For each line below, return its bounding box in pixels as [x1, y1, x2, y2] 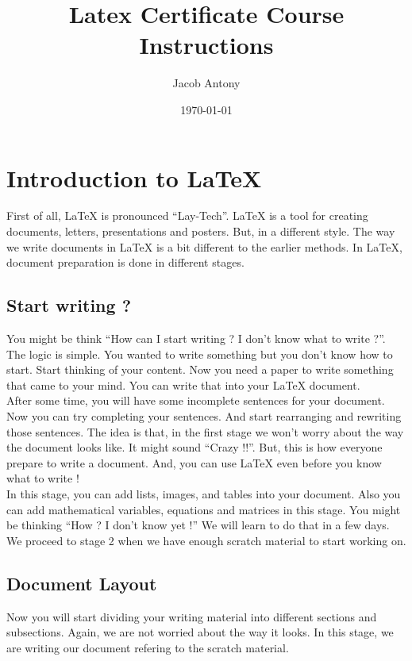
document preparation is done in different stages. [6, 254, 245, 271]
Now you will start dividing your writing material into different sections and [6, 608, 377, 624]
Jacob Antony [172, 75, 241, 91]
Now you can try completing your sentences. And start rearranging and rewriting [6, 407, 402, 424]
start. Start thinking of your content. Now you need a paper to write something [6, 361, 394, 378]
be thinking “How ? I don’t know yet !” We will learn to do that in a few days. [6, 517, 390, 533]
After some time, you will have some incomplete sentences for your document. [6, 392, 385, 409]
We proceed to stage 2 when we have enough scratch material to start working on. [6, 532, 406, 548]
